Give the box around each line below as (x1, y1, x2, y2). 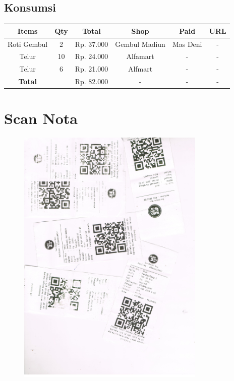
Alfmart (128, 63, 153, 74)
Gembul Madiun (115, 38, 165, 49)
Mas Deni (172, 38, 202, 49)
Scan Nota (4, 108, 78, 129)
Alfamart (126, 51, 154, 61)
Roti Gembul (8, 38, 48, 49)
